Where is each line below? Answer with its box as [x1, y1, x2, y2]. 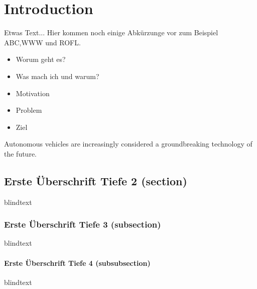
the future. [4, 148, 37, 159]
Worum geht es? [16, 54, 66, 64]
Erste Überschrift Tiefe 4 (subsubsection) [4, 257, 151, 268]
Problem [16, 105, 42, 115]
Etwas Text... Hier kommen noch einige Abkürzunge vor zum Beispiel [4, 27, 218, 38]
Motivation [16, 88, 50, 98]
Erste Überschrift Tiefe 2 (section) [4, 173, 187, 188]
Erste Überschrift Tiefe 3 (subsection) [4, 218, 161, 231]
